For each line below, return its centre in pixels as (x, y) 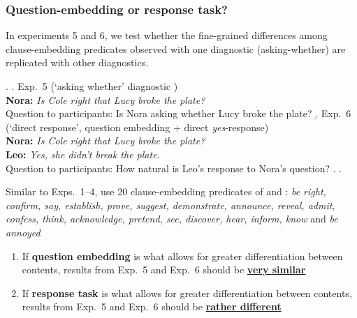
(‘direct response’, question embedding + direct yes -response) (137, 127)
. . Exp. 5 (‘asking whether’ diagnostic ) (92, 86)
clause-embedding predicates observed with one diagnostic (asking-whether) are (176, 48)
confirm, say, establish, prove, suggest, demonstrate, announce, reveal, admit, (170, 205)
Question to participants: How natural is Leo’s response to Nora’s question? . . (174, 168)
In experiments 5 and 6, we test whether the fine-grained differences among (167, 35)
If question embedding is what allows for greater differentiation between (182, 256)
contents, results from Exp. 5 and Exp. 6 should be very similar (164, 270)
